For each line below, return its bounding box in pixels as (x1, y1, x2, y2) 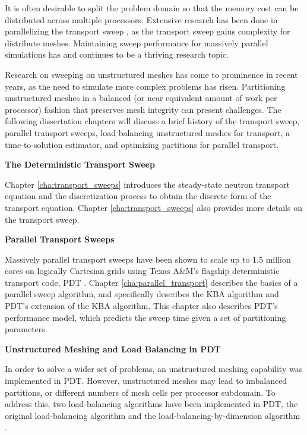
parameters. (5, 323, 48, 335)
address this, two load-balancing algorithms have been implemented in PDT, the (5, 398, 298, 410)
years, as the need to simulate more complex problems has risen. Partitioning (5, 80, 286, 92)
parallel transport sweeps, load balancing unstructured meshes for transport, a (5, 126, 290, 138)
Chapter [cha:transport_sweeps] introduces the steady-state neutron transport (5, 178, 290, 190)
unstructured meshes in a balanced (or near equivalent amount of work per (5, 92, 277, 104)
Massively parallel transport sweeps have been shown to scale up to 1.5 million (5, 253, 291, 265)
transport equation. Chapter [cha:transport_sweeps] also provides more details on (5, 201, 302, 213)
